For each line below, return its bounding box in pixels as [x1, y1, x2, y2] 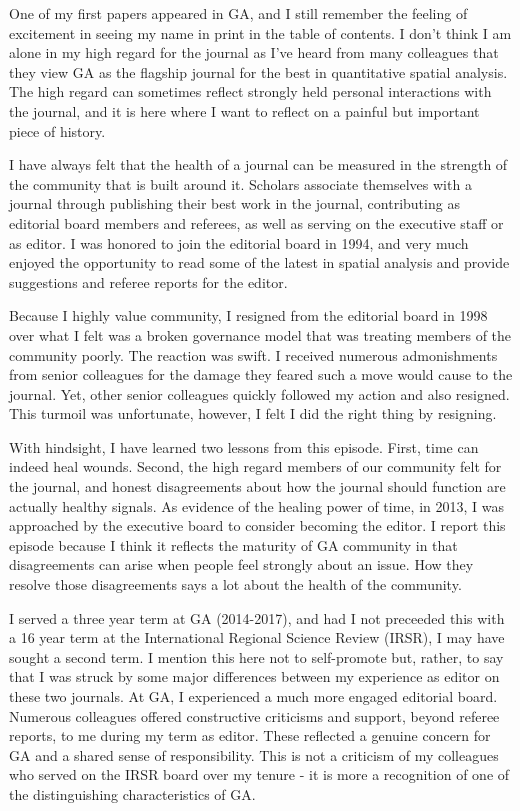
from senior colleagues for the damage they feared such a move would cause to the [9, 364, 513, 385]
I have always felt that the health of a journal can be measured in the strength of [9, 154, 508, 175]
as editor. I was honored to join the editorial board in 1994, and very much [9, 232, 469, 253]
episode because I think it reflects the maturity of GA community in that [9, 534, 458, 555]
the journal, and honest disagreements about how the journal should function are [9, 476, 506, 497]
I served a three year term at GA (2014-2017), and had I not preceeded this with [9, 607, 505, 628]
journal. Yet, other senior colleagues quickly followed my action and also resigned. [9, 383, 510, 404]
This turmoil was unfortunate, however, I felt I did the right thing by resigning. [9, 403, 497, 424]
